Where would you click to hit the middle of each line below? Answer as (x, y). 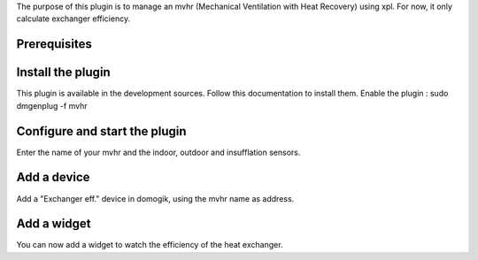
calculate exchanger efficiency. (73, 19)
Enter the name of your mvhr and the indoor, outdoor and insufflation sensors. (158, 152)
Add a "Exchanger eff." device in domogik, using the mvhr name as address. (155, 198)
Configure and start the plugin (101, 131)
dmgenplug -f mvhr (52, 105)
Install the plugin (63, 72)
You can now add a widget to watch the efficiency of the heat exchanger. (150, 245)
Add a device (53, 177)
